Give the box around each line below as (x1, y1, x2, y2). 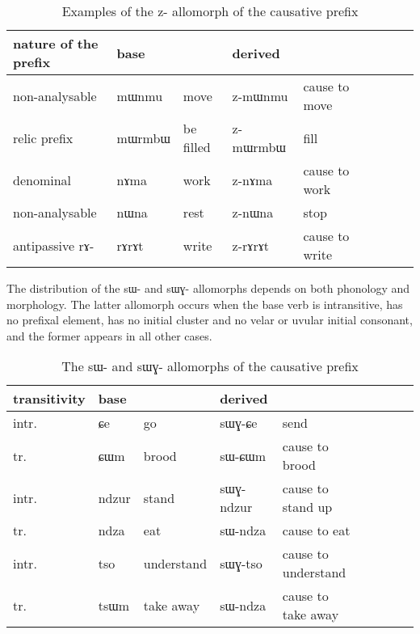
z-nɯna (232, 203, 274, 222)
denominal (13, 170, 72, 189)
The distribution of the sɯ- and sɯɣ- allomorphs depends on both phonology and (6, 280, 410, 296)
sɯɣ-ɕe (220, 413, 258, 433)
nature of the (13, 34, 99, 53)
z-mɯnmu (232, 86, 288, 105)
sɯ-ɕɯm (220, 446, 267, 465)
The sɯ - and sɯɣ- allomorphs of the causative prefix (61, 357, 359, 376)
